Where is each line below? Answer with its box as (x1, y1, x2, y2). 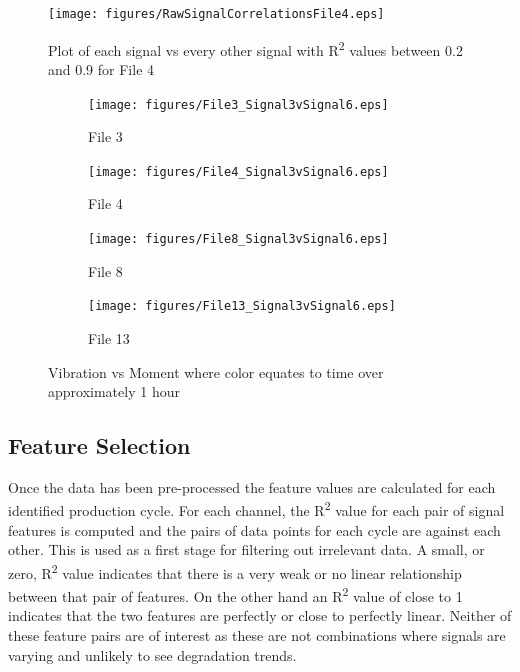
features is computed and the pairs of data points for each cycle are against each (8, 519, 501, 540)
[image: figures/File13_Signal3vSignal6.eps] (88, 299, 396, 314)
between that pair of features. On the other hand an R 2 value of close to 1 (8, 583, 463, 606)
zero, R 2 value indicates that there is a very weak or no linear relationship (8, 559, 462, 583)
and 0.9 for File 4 (48, 58, 155, 79)
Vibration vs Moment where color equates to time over (48, 361, 384, 382)
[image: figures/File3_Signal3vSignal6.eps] (88, 97, 389, 112)
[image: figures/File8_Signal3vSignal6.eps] (88, 232, 389, 246)
